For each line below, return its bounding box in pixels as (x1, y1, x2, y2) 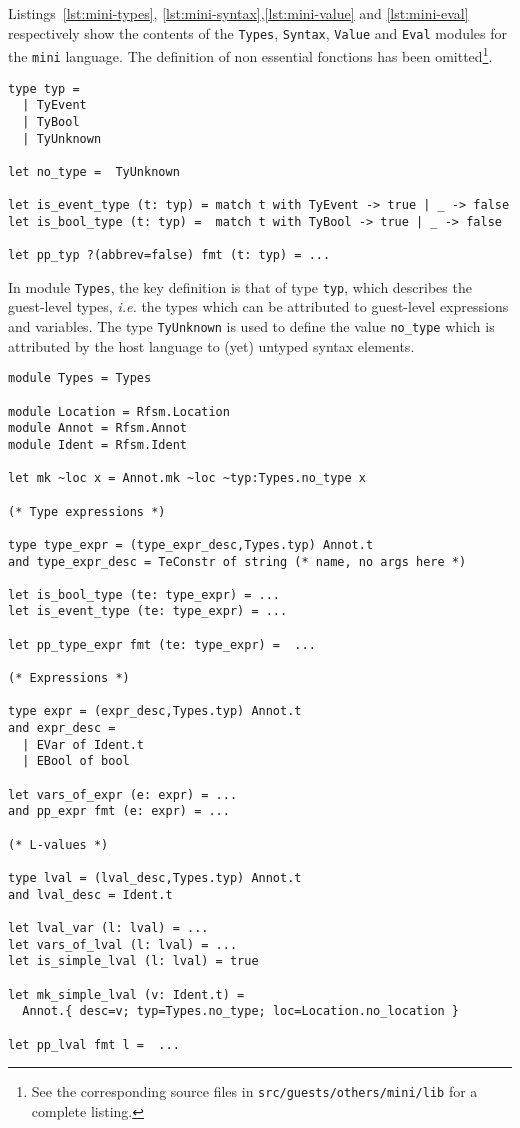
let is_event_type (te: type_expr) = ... (8, 604, 288, 619)
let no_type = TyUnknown (8, 164, 180, 179)
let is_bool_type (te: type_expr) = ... (8, 587, 281, 602)
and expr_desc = (8, 721, 116, 736)
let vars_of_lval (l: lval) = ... (8, 937, 238, 952)
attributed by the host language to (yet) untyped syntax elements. (8, 335, 415, 356)
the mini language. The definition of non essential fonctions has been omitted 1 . (8, 43, 493, 66)
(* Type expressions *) (8, 504, 166, 519)
